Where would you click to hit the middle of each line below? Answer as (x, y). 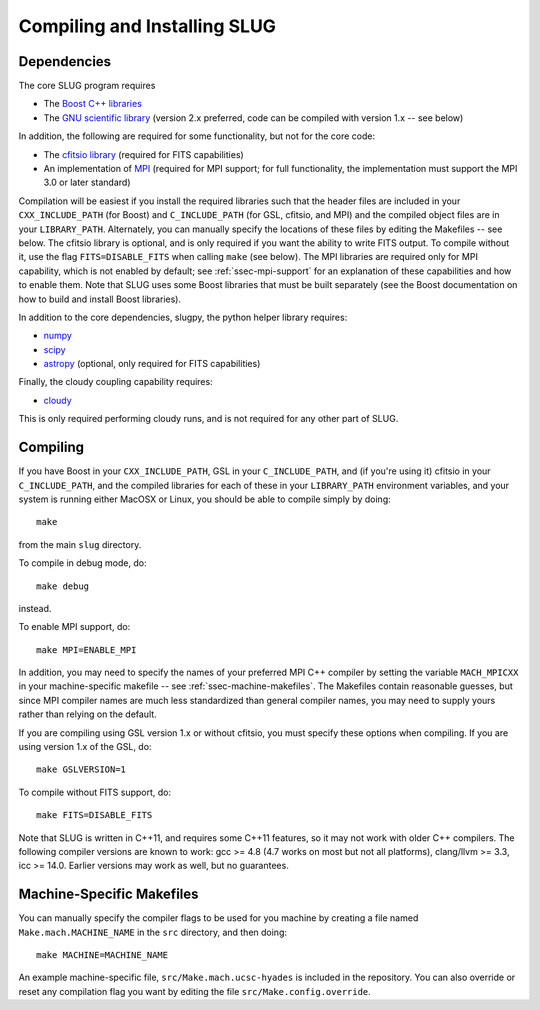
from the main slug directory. (80, 544)
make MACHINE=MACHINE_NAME (102, 955)
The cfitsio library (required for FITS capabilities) (143, 154)
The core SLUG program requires (87, 86)
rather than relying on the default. (87, 714)
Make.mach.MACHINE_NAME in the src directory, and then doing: (153, 932)
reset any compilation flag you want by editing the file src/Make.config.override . (195, 991)
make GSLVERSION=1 (81, 769)
